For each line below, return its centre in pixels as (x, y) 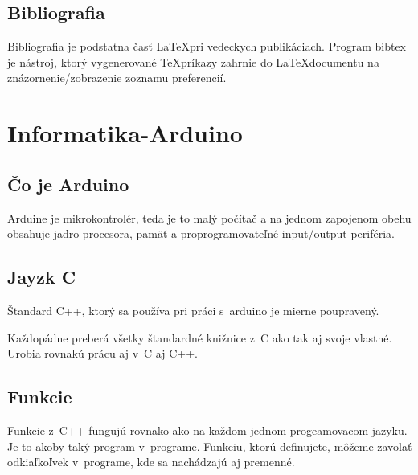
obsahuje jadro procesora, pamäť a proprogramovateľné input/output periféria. (201, 233)
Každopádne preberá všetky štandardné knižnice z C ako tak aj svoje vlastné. (200, 337)
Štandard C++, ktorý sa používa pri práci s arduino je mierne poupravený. (193, 310)
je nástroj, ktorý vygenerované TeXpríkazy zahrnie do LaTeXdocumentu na (193, 61)
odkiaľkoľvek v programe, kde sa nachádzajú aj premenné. (151, 462)
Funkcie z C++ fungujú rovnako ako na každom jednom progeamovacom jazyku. (207, 430)
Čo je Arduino (68, 184)
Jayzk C (42, 277)
